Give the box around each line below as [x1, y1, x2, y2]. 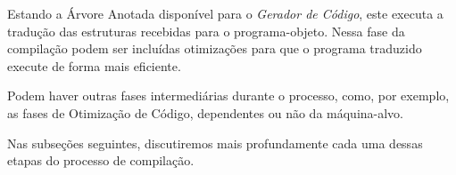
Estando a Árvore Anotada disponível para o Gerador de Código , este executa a [7, 4, 444, 22]
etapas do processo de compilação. [7, 151, 195, 170]
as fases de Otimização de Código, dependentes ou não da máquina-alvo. [7, 103, 404, 122]
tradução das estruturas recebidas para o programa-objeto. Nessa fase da [7, 21, 405, 40]
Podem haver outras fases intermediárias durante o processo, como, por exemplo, [7, 86, 450, 105]
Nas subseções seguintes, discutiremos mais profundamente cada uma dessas [7, 133, 423, 152]
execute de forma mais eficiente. [7, 56, 181, 75]
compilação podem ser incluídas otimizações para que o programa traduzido [7, 39, 422, 58]
